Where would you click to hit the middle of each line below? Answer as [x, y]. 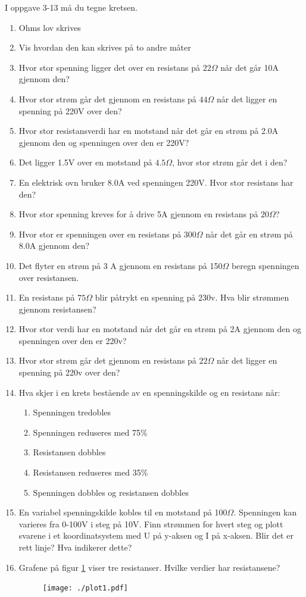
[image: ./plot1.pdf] [85, 588]
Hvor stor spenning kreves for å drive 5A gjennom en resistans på [138, 214]
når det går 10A [249, 67]
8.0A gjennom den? [54, 246]
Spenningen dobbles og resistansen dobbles [111, 492]
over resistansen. [49, 277]
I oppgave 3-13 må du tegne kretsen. [71, 7]
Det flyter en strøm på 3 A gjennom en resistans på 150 [121, 265]
